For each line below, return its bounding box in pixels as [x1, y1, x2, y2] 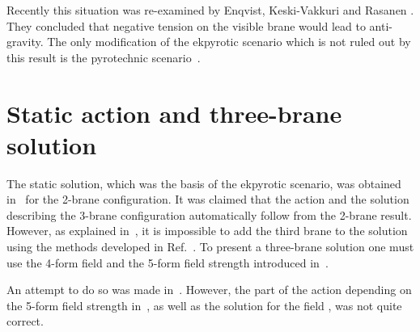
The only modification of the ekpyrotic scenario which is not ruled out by [47, 33, 411, 50]
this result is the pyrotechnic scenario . [6, 48, 201, 65]
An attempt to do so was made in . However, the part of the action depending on [6, 281, 412, 298]
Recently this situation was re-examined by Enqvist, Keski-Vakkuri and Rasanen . [6, 2, 414, 18]
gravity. [6, 33, 44, 50]
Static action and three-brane [6, 96, 342, 129]
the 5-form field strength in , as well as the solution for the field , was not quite [6, 296, 402, 313]
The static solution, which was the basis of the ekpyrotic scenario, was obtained [6, 174, 401, 191]
